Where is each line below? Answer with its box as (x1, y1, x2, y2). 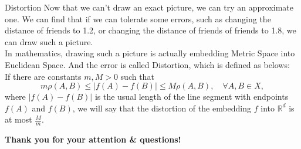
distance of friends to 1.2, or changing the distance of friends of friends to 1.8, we (5, 24, 296, 36)
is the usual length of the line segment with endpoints (94, 90, 289, 103)
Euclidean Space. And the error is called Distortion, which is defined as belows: (5, 58, 290, 70)
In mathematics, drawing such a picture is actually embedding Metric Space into (5, 47, 295, 59)
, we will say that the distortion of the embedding (72, 101, 252, 114)
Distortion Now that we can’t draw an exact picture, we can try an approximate (5, 1, 294, 13)
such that (120, 70, 154, 82)
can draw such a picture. (5, 35, 93, 48)
